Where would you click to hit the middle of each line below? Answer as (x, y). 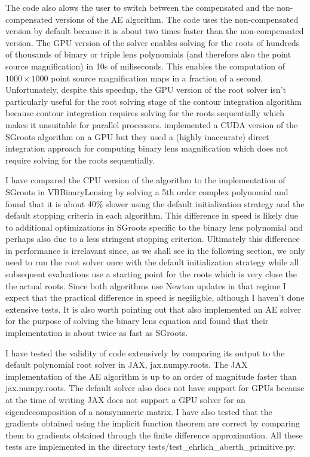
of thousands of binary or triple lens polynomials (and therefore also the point (148, 54)
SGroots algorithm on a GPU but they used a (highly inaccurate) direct (137, 136)
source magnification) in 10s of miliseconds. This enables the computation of (145, 66)
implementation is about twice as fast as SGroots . (97, 333)
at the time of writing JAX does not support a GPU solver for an (125, 400)
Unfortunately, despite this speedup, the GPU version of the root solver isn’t (146, 90)
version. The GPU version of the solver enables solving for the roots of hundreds (153, 42)
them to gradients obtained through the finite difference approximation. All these (154, 435)
